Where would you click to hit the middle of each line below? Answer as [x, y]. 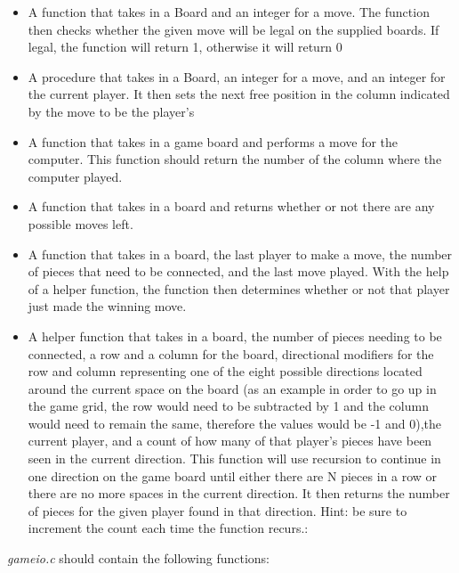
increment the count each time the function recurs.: [168, 528]
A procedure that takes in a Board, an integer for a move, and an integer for [237, 76]
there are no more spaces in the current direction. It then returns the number [239, 493]
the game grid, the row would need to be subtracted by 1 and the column [228, 406]
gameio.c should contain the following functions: [138, 558]
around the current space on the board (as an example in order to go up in [232, 388]
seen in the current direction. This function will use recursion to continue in [234, 458]
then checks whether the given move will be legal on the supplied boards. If [234, 29]
